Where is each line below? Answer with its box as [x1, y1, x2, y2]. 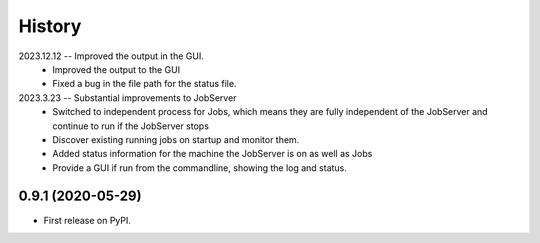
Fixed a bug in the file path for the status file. [52, 78, 237, 90]
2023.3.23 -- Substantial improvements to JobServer [18, 91, 237, 104]
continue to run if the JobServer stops [52, 120, 210, 132]
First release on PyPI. [43, 214, 132, 226]
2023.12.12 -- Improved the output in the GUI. [18, 50, 204, 62]
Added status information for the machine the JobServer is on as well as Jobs [52, 148, 373, 160]
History [18, 15, 82, 37]
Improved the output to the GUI [52, 63, 180, 75]
